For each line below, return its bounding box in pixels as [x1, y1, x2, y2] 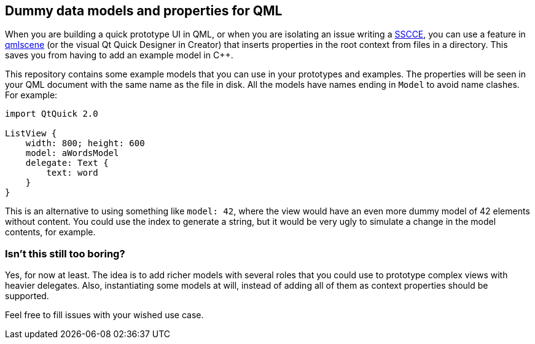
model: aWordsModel [25, 148, 119, 158]
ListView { [5, 128, 57, 139]
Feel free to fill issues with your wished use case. [5, 310, 204, 321]
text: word [46, 168, 98, 178]
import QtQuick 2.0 [5, 109, 98, 119]
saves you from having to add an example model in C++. [5, 50, 233, 61]
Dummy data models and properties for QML [5, 3, 283, 18]
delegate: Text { [25, 158, 109, 168]
